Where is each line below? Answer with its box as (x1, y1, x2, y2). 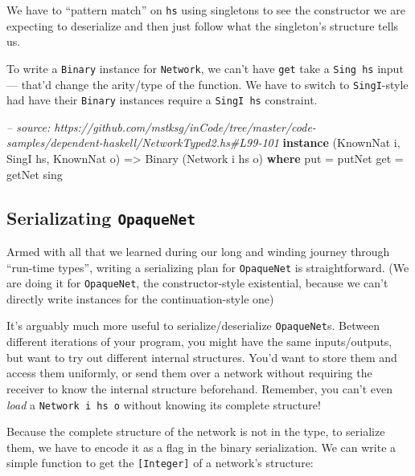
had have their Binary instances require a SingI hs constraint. (6, 92, 318, 108)
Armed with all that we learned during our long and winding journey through (6, 242, 390, 259)
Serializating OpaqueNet (6, 205, 196, 230)
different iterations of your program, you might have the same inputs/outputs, (6, 333, 392, 350)
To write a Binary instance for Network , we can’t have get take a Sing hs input (6, 59, 404, 76)
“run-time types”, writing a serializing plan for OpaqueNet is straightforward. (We (6, 258, 409, 275)
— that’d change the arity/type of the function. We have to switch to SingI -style (6, 75, 409, 92)
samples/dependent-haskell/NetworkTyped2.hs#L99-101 (6, 134, 279, 151)
